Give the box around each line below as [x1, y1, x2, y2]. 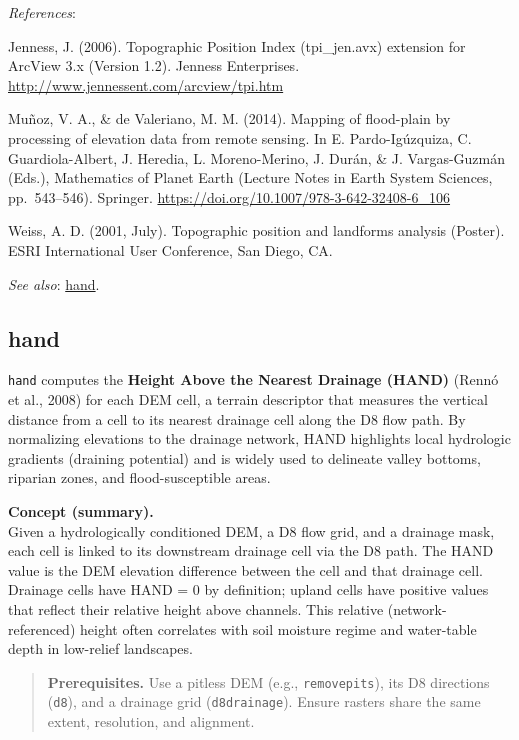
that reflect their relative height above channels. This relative [8, 598, 384, 619]
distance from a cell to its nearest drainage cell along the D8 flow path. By [8, 408, 466, 429]
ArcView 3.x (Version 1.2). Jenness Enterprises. [8, 55, 300, 76]
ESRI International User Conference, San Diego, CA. [8, 239, 333, 260]
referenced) [8, 618, 76, 639]
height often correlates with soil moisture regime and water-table [80, 618, 477, 639]
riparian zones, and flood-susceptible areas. [8, 467, 271, 488]
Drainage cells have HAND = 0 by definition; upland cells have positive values [8, 579, 489, 600]
